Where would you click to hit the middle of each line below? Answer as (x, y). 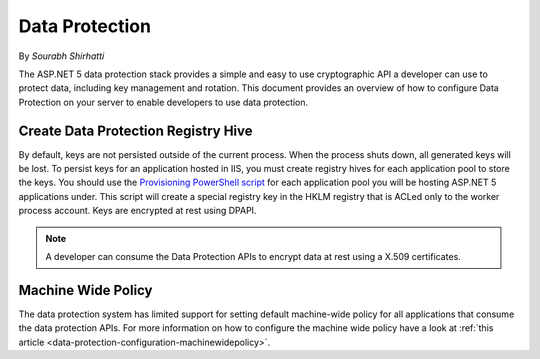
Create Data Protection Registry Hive (136, 130)
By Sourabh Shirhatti (61, 56)
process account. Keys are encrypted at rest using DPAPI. (137, 211)
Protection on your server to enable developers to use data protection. (163, 102)
